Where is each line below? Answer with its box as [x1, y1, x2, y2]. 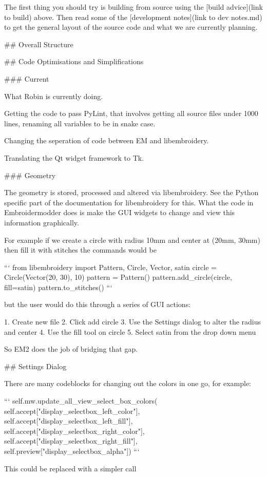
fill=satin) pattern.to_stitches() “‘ [4, 281, 112, 292]
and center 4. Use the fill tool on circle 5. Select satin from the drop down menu [4, 326, 256, 337]
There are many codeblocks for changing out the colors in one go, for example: [4, 378, 251, 389]
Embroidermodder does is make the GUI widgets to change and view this [4, 207, 235, 218]
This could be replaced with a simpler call [4, 463, 137, 473]
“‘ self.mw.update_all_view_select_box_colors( [4, 395, 158, 406]
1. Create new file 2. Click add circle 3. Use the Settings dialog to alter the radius [4, 316, 261, 327]
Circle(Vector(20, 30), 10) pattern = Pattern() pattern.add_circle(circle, [4, 272, 232, 282]
